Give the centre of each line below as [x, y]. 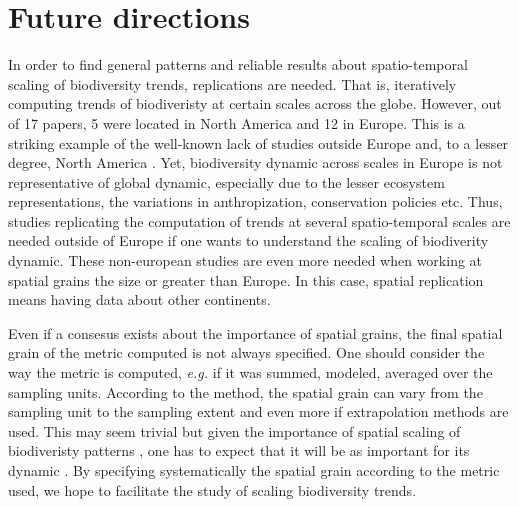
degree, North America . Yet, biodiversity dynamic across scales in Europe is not [255, 162]
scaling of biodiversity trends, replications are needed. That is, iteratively [232, 83]
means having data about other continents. [139, 299]
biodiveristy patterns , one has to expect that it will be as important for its [239, 450]
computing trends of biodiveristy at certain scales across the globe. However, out [255, 103]
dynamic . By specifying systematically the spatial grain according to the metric [254, 470]
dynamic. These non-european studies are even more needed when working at [245, 260]
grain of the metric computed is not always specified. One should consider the [246, 352]
